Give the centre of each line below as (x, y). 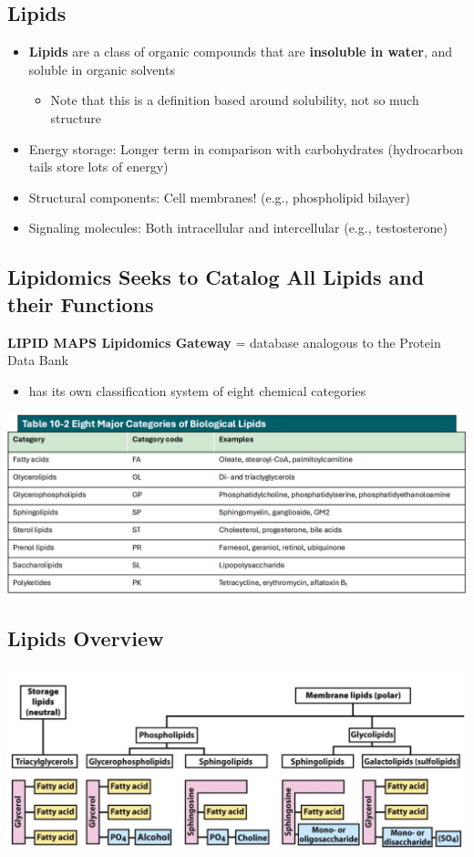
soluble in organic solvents (102, 69)
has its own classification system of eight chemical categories (197, 390)
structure (76, 117)
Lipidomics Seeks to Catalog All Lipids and (216, 277)
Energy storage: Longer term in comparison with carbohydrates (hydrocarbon (246, 148)
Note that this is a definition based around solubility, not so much (235, 100)
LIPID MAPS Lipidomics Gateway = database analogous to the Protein (224, 342)
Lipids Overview (86, 638)
